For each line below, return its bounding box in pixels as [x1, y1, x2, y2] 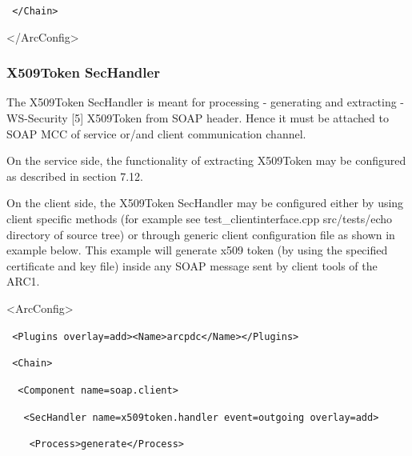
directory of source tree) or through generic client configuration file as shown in [6, 226, 395, 242]
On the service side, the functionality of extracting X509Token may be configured [6, 152, 406, 169]
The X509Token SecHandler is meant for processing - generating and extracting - [6, 94, 405, 110]
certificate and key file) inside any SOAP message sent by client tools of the [6, 257, 378, 274]
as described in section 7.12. [6, 167, 143, 184]
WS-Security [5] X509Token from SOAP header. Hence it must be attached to [6, 110, 389, 126]
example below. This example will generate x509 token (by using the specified [6, 242, 388, 258]
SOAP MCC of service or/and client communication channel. [6, 125, 306, 142]
